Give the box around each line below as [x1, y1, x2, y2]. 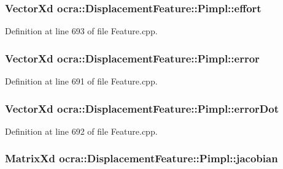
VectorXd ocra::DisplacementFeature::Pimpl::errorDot [5, 100, 279, 116]
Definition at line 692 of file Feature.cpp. [5, 124, 158, 137]
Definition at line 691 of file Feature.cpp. [5, 75, 158, 88]
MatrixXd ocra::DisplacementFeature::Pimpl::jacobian [5, 151, 278, 166]
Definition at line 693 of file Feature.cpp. [5, 24, 158, 37]
